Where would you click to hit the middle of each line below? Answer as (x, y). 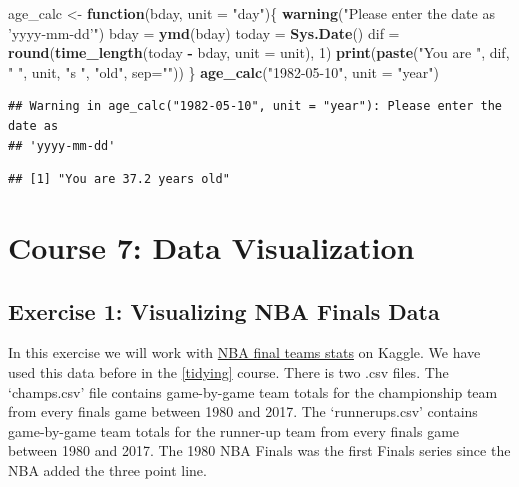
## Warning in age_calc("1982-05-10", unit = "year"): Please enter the (255, 106)
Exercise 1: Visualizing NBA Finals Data (224, 310)
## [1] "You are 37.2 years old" (119, 179)
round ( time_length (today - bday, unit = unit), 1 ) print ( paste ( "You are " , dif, (259, 52)
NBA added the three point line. (107, 469)
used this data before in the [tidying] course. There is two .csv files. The (228, 371)
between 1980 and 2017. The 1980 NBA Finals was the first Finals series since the (259, 450)
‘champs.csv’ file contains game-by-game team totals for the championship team (253, 391)
